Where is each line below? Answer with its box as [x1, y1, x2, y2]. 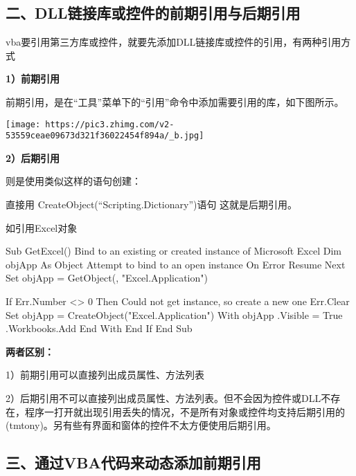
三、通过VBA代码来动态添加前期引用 [6, 452, 261, 473]
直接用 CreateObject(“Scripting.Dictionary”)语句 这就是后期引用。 [6, 197, 298, 212]
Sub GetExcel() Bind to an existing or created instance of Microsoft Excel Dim [6, 244, 342, 258]
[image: [6, 119, 41, 129]
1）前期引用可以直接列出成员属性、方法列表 [6, 367, 204, 382]
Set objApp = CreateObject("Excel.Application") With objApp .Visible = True [6, 307, 343, 322]
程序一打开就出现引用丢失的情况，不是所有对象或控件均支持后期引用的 [24, 404, 345, 419]
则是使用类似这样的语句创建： [6, 174, 141, 188]
